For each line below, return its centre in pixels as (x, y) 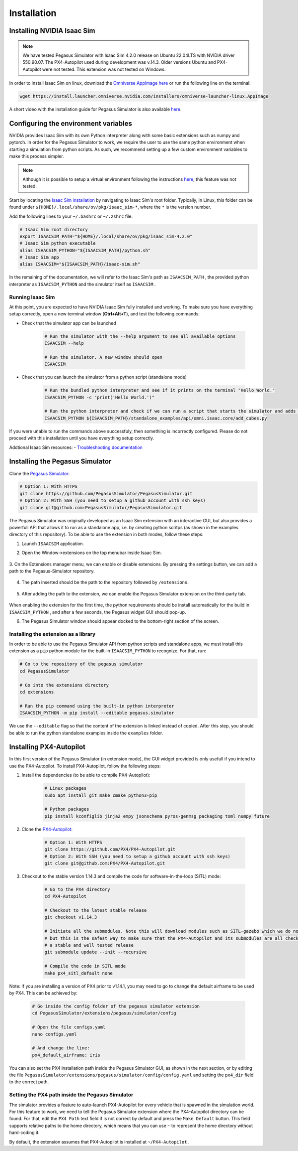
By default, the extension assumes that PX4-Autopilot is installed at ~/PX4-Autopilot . (99, 1142)
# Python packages (67, 809)
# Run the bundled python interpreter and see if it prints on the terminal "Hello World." (160, 390)
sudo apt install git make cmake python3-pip (101, 795)
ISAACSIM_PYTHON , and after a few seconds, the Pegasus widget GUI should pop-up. (98, 612)
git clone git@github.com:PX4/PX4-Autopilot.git (105, 863)
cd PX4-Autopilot (66, 896)
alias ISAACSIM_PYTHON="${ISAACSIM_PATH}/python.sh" (85, 250)
